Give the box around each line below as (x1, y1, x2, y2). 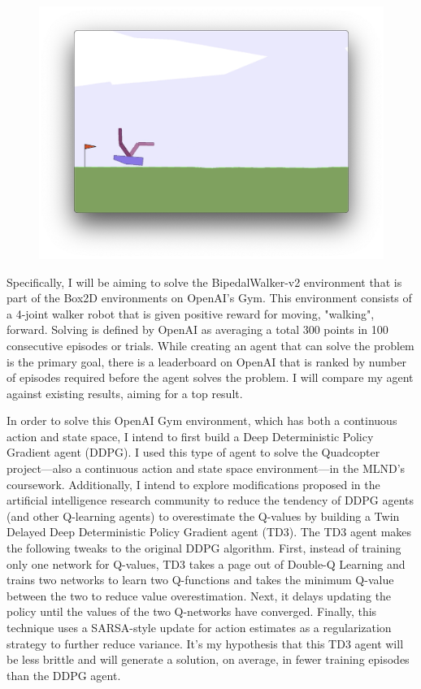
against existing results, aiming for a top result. (7, 384, 243, 401)
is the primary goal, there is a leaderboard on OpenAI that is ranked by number (7, 353, 407, 370)
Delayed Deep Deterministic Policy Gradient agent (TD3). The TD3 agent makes (7, 523, 412, 540)
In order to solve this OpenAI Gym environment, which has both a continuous (7, 412, 397, 429)
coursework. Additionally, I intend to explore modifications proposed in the (7, 475, 380, 492)
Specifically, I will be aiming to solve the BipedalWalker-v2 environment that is (7, 273, 402, 290)
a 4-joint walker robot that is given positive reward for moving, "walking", (7, 305, 375, 322)
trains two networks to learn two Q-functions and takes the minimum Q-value (7, 571, 394, 588)
